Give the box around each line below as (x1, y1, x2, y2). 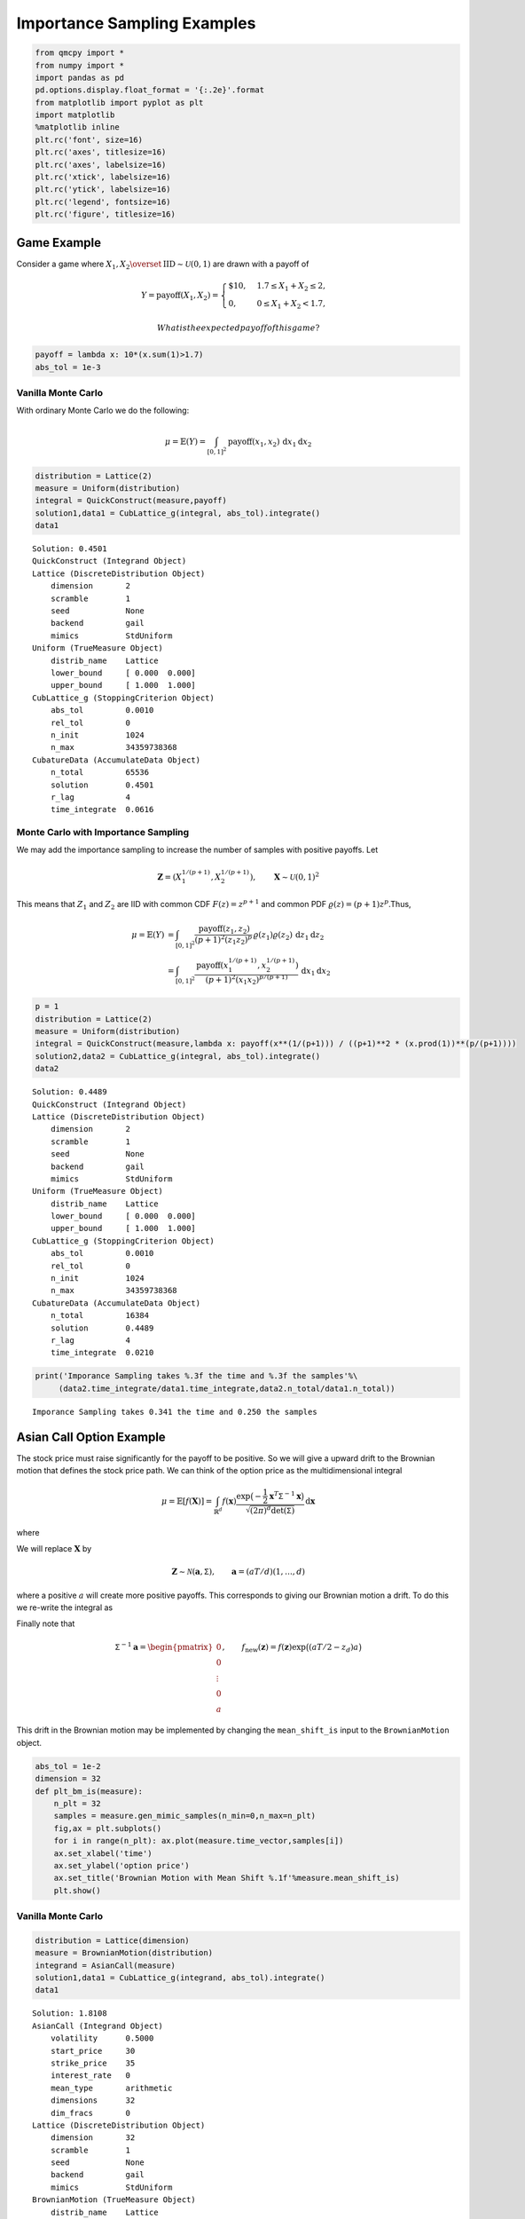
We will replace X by (16, 1544, 92, 1554)
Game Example (16, 235, 102, 250)
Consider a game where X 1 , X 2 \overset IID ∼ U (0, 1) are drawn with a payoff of (16, 258, 310, 271)
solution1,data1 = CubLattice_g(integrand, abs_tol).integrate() (35, 1973, 325, 1983)
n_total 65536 (50, 768, 150, 778)
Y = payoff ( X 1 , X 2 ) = (140, 289, 219, 302)
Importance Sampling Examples (16, 13, 256, 33)
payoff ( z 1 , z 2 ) (198, 924, 250, 936)
